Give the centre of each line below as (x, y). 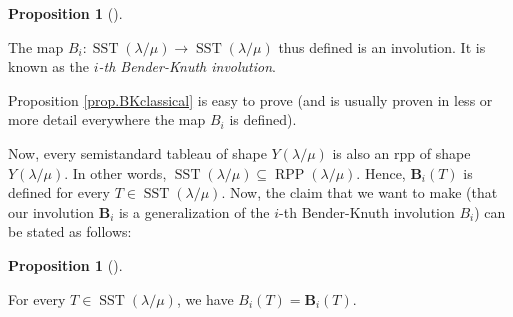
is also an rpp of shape (401, 152)
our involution (51, 211)
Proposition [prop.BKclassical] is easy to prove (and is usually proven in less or (250, 99)
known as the (48, 66)
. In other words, (115, 172)
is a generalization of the (194, 211)
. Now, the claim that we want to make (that (359, 192)
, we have (205, 298)
